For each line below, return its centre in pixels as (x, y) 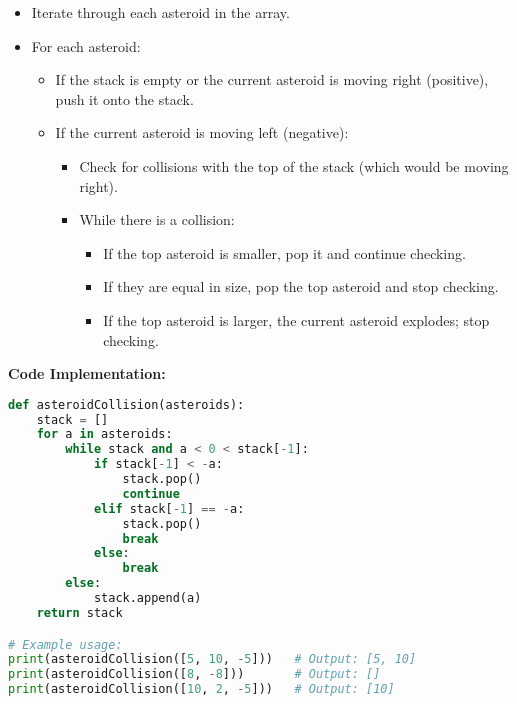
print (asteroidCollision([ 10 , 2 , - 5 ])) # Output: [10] (201, 689)
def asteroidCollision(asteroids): (126, 404)
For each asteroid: (86, 45)
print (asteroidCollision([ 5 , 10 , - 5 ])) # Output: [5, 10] (212, 659)
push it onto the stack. (124, 98)
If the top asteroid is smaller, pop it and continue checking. (284, 252)
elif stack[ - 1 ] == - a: (169, 508)
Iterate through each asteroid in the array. (160, 12)
